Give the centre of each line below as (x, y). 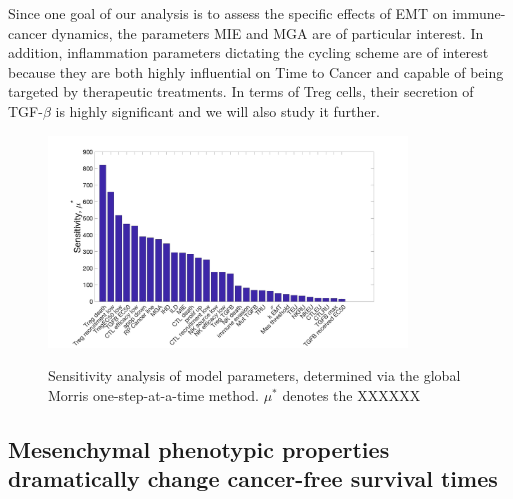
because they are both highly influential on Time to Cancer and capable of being (256, 71)
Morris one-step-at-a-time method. (153, 394)
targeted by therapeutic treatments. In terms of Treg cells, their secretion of (241, 91)
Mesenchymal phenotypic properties (199, 448)
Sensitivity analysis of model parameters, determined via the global (254, 375)
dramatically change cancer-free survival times (253, 478)
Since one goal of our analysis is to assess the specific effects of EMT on (228, 13)
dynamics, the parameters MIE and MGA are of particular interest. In (267, 32)
